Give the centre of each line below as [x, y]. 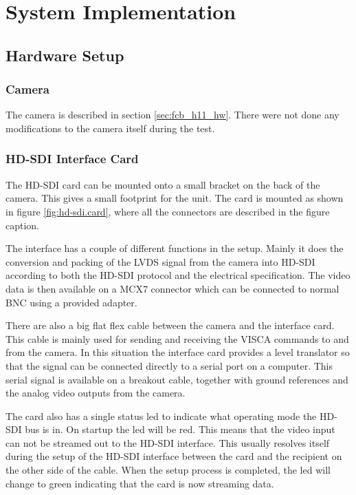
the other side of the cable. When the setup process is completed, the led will [168, 470]
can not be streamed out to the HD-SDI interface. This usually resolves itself [168, 442]
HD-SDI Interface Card [72, 159]
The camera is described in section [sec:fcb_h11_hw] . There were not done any [173, 115]
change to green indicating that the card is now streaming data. [140, 483]
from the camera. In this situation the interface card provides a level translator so [178, 352]
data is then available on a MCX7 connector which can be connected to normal [173, 288]
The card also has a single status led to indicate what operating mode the [161, 415]
